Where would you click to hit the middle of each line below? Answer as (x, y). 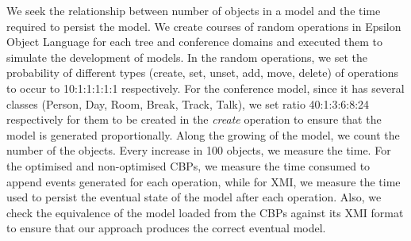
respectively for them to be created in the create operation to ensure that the (194, 119)
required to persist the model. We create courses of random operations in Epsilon (204, 26)
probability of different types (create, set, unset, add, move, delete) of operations (202, 73)
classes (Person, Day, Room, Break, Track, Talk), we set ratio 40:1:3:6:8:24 (188, 103)
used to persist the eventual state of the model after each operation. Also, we (194, 197)
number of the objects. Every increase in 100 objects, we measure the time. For (199, 150)
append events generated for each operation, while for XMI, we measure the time (204, 181)
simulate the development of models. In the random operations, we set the (187, 57)
